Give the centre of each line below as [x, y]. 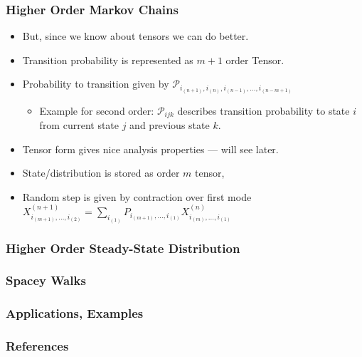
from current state [79, 124]
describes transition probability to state [263, 110]
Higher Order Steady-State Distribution [123, 248]
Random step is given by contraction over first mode [137, 196]
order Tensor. [255, 59]
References [37, 346]
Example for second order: [97, 110]
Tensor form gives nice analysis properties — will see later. [150, 149]
